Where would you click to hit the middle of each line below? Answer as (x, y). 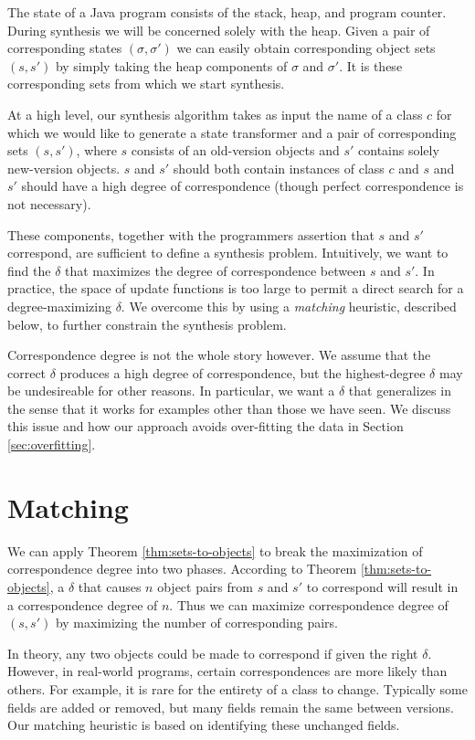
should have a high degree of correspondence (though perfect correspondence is (243, 186)
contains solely (399, 150)
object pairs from (205, 586)
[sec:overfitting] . (52, 444)
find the (29, 270)
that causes (110, 586)
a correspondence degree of (83, 604)
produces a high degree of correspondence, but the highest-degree (243, 372)
